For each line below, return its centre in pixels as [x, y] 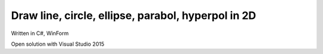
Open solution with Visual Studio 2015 [58, 44]
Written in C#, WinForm [40, 33]
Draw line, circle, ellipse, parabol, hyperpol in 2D [134, 15]
